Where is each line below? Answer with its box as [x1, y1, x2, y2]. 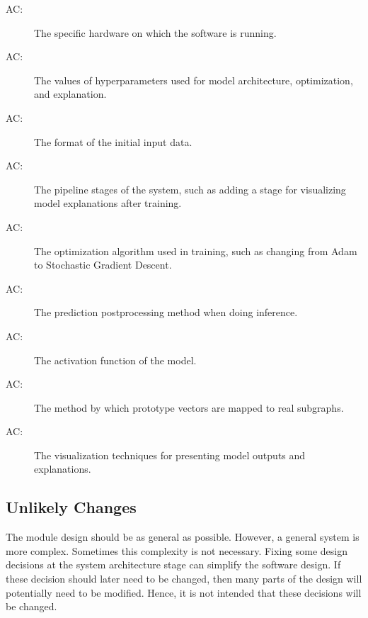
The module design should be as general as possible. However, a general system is [6, 529, 360, 544]
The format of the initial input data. [34, 134, 192, 149]
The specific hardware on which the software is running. [34, 25, 277, 40]
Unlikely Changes [6, 496, 137, 518]
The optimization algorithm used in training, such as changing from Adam [34, 243, 357, 258]
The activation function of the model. [34, 352, 197, 367]
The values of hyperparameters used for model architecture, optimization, [34, 72, 353, 87]
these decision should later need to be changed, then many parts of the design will [6, 571, 362, 586]
